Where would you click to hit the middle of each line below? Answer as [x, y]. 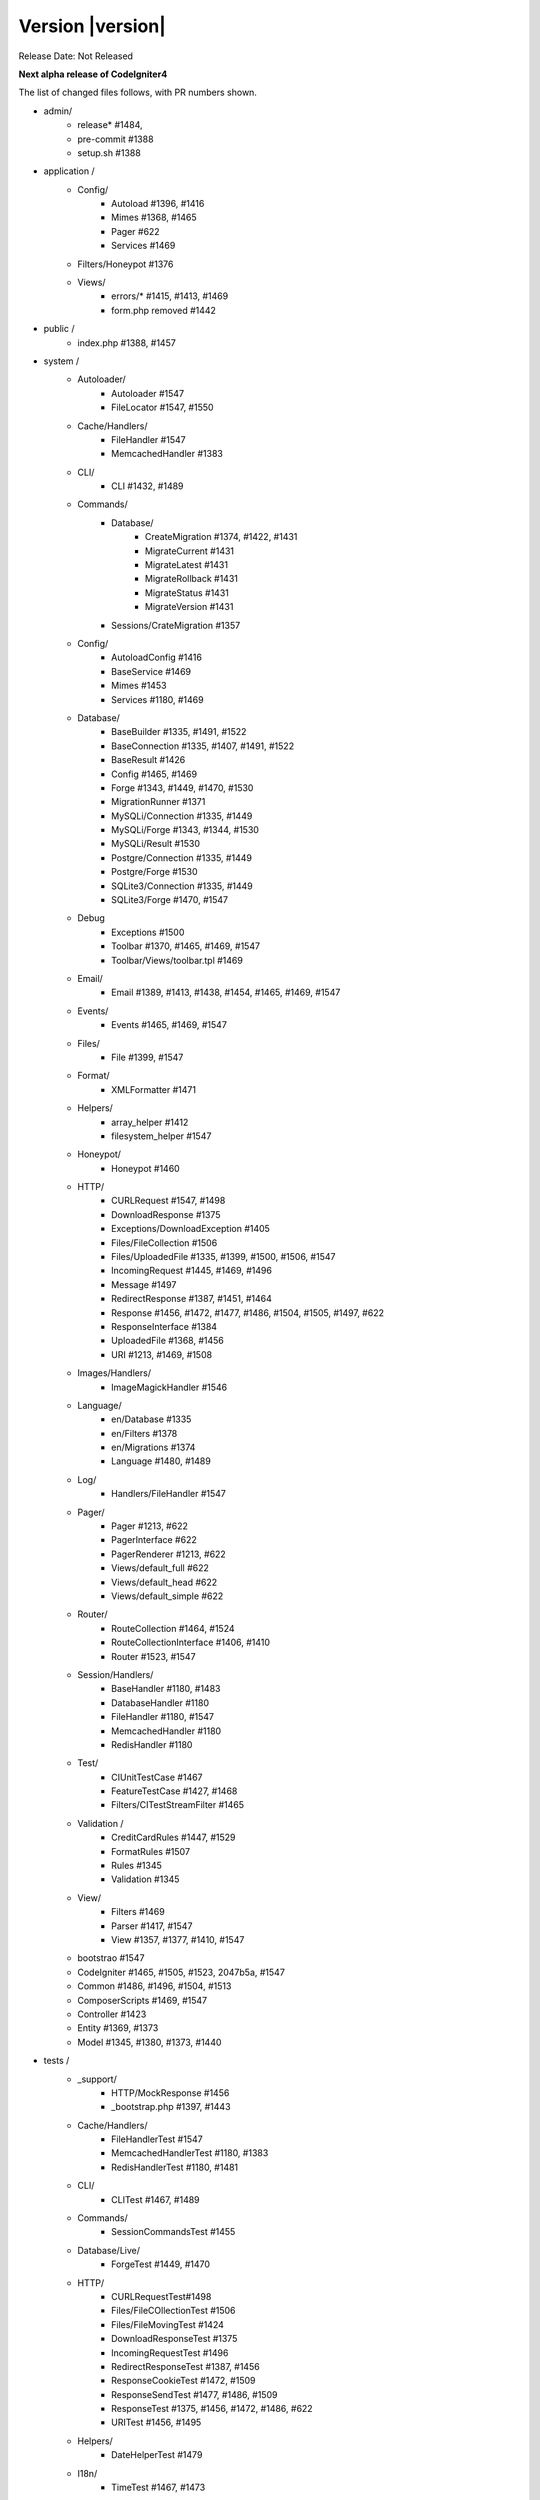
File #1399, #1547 [147, 1057]
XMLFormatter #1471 [154, 1089]
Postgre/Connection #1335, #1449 [181, 857]
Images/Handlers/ [114, 1373]
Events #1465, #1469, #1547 [169, 1025]
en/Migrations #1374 [153, 1447]
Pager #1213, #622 [150, 1526]
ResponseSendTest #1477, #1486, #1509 [194, 2394]
